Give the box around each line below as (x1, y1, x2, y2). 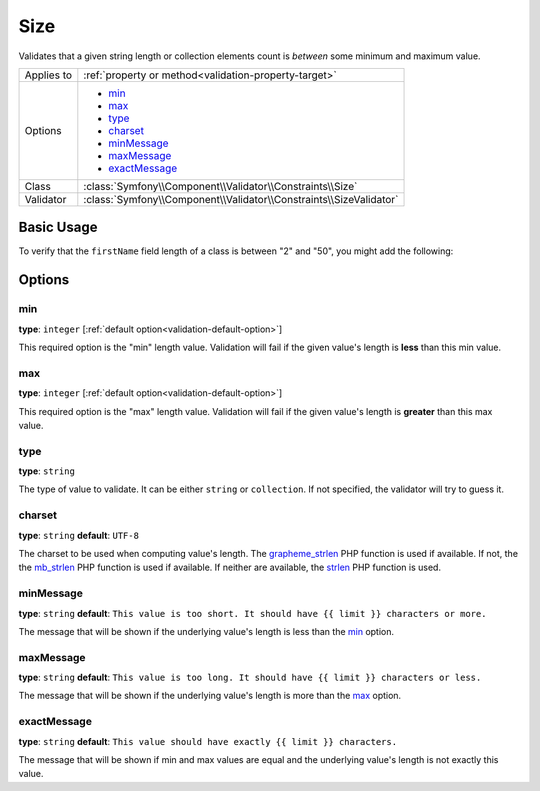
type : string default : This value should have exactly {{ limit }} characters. (18, 735, 398, 747)
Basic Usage (18, 219, 98, 236)
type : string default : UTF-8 (18, 529, 140, 541)
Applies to (24, 68, 73, 82)
